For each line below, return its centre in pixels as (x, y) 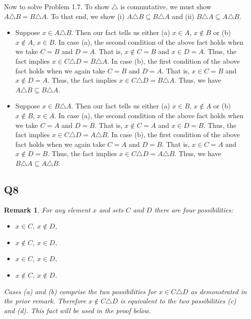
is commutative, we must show (166, 6)
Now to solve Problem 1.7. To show (57, 6)
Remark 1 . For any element (47, 209)
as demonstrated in (219, 291)
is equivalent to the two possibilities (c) (178, 301)
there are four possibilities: (194, 209)
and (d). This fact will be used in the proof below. (78, 310)
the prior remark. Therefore (45, 301)
